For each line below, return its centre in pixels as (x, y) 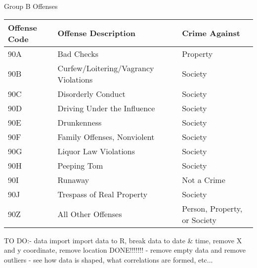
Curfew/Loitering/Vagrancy (106, 68)
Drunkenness (80, 122)
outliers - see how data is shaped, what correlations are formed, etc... (108, 259)
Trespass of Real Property (103, 194)
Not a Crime (204, 179)
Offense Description (97, 33)
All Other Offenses (90, 214)
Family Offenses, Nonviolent (106, 136)
